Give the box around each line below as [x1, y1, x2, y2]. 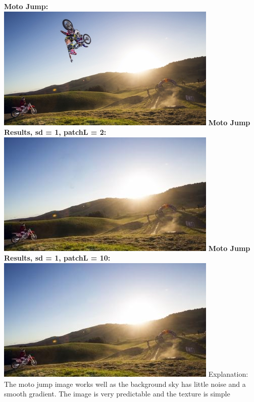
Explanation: [208, 368, 248, 379]
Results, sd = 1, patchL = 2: [4, 127, 107, 137]
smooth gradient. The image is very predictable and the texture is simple [4, 388, 230, 399]
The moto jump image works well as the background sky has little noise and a [4, 378, 246, 389]
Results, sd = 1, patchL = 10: [4, 253, 111, 263]
